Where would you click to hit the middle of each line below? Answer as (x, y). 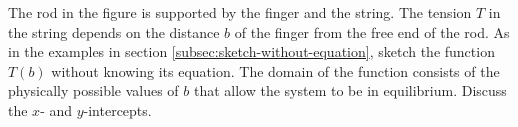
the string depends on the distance (114, 31)
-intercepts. (117, 109)
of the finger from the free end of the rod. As (372, 31)
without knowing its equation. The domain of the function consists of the (275, 70)
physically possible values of (93, 90)
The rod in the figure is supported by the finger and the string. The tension (240, 12)
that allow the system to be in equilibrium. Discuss (350, 90)
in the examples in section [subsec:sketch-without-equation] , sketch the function (251, 51)
